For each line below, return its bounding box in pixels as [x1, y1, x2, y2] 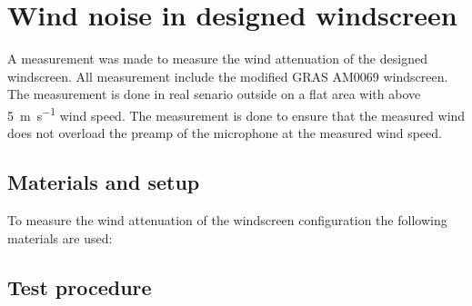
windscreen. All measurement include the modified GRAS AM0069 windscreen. [7, 66, 448, 85]
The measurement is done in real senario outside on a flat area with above [7, 84, 421, 104]
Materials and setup [7, 168, 200, 196]
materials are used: [7, 228, 113, 247]
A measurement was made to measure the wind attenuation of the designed [7, 49, 427, 68]
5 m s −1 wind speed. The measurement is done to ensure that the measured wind [7, 103, 466, 124]
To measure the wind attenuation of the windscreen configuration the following [7, 210, 447, 229]
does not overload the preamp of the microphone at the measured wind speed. [7, 123, 442, 143]
